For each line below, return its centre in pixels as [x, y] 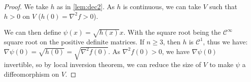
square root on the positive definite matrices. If [74, 41]
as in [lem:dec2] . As [86, 6]
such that [223, 6]
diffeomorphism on [32, 74]
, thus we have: [225, 41]
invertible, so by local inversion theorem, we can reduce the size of [103, 64]
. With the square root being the [172, 32]
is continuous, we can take [162, 6]
